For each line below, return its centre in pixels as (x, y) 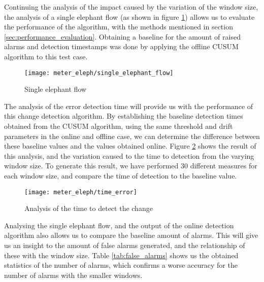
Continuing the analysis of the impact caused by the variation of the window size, (131, 7)
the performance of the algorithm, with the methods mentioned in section (119, 27)
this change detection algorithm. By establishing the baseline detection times (124, 116)
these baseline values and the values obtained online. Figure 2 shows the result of (130, 146)
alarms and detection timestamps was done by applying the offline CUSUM (121, 46)
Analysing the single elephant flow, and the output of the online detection (119, 225)
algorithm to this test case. (46, 56)
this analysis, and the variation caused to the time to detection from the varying (129, 155)
